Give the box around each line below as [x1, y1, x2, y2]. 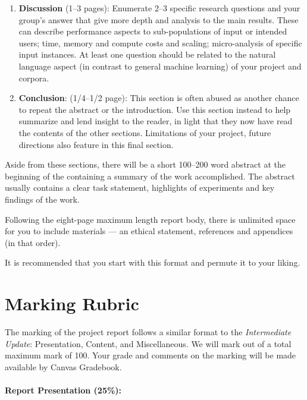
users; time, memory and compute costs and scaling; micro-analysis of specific [18, 36, 302, 49]
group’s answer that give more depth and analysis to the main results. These [18, 13, 299, 26]
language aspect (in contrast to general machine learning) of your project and [18, 59, 302, 72]
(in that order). [5, 236, 61, 248]
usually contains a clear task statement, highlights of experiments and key [5, 181, 275, 194]
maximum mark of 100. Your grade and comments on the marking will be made [5, 349, 296, 361]
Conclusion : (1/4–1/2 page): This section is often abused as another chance [18, 92, 299, 104]
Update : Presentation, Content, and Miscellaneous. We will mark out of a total [5, 337, 292, 349]
